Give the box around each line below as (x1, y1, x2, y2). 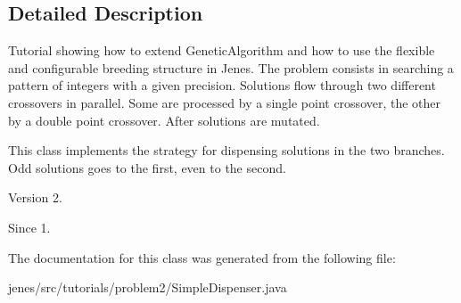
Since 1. (8, 217, 51, 236)
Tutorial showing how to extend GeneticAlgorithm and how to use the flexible (8, 41, 435, 60)
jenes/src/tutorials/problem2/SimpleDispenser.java (8, 278, 287, 297)
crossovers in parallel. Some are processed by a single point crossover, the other (8, 93, 441, 111)
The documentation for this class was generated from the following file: (8, 248, 396, 266)
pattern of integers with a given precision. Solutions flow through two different (8, 76, 436, 94)
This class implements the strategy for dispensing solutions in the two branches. (8, 141, 445, 160)
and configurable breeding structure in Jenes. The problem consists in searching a (8, 58, 454, 77)
